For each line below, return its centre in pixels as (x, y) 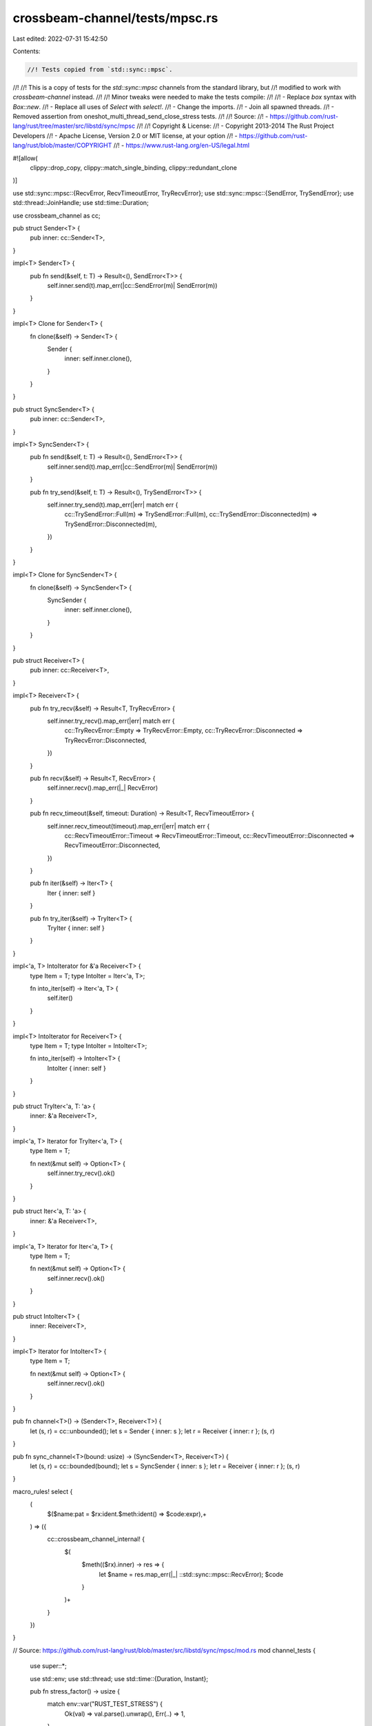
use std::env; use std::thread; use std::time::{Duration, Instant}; (119, 1678)
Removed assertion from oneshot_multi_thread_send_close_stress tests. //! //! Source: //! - (141, 117)
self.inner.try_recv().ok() (81, 1173)
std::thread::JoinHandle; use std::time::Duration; (81, 203)
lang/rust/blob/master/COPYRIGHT (62, 146)
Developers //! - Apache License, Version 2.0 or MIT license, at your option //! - (125, 135)
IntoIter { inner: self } (76, 1068)
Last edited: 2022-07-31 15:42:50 (60, 39)
